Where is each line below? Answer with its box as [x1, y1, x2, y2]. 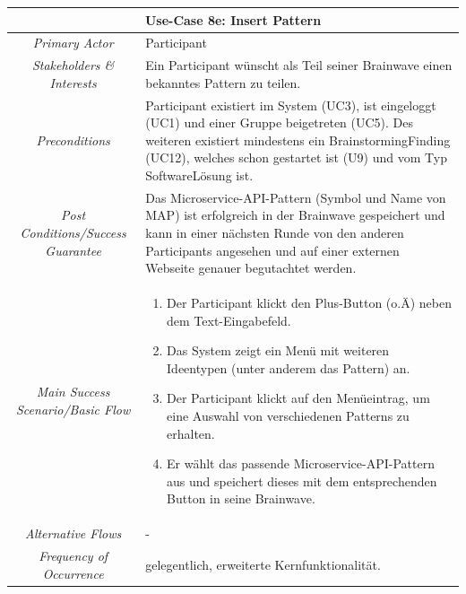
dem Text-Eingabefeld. [167, 310, 291, 329]
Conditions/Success [20, 223, 126, 242]
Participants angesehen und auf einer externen [145, 240, 400, 259]
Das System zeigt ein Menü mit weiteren [167, 341, 390, 360]
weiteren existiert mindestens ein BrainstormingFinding [145, 130, 451, 149]
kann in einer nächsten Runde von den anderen [145, 223, 404, 242]
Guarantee [45, 240, 101, 259]
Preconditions [36, 130, 110, 149]
